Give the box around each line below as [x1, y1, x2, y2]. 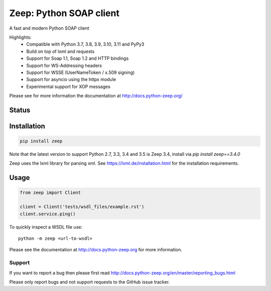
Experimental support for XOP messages [26, 83, 110, 89]
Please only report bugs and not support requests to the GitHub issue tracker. [9, 279, 170, 285]
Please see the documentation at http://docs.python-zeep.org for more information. [9, 247, 183, 253]
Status [9, 106, 31, 114]
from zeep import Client [20, 190, 81, 196]
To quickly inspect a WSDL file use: [9, 224, 83, 230]
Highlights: [9, 34, 32, 40]
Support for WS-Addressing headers [26, 62, 102, 68]
